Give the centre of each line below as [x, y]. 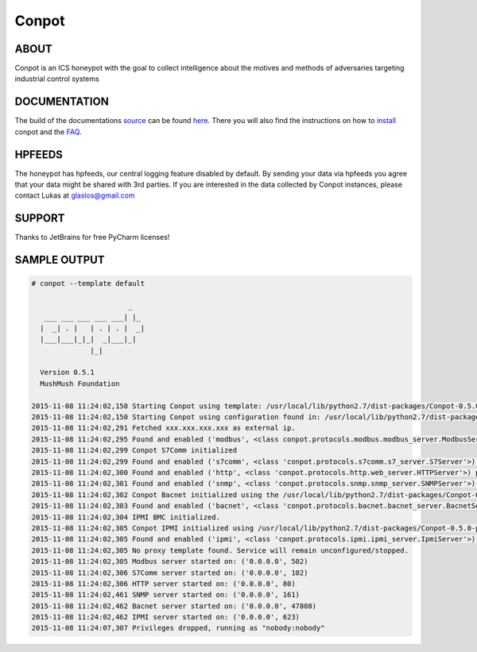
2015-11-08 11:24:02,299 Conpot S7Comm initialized [134, 450]
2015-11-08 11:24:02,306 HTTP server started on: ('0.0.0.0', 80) [163, 583]
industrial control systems [57, 79]
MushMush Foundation [80, 384]
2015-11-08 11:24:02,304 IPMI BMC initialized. [126, 517]
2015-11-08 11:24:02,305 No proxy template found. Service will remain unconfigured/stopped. [220, 550]
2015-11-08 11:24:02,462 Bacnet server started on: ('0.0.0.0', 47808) [174, 606]
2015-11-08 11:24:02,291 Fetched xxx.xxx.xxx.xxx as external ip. [163, 428]
